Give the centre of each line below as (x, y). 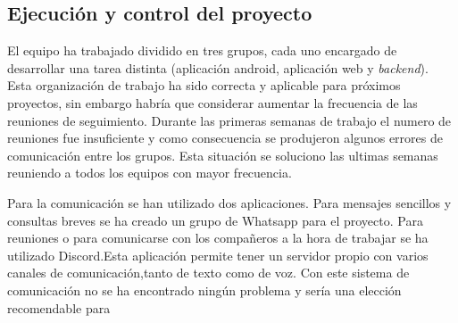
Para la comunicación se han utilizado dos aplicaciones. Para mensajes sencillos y (229, 202)
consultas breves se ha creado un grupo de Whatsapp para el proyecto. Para (215, 220)
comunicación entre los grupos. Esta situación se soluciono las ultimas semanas (223, 155)
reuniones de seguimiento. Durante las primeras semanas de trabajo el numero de (229, 120)
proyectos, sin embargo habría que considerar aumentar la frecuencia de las (212, 102)
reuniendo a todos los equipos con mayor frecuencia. (150, 173)
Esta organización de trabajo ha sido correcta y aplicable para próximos (204, 85)
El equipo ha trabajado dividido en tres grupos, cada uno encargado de (202, 50)
